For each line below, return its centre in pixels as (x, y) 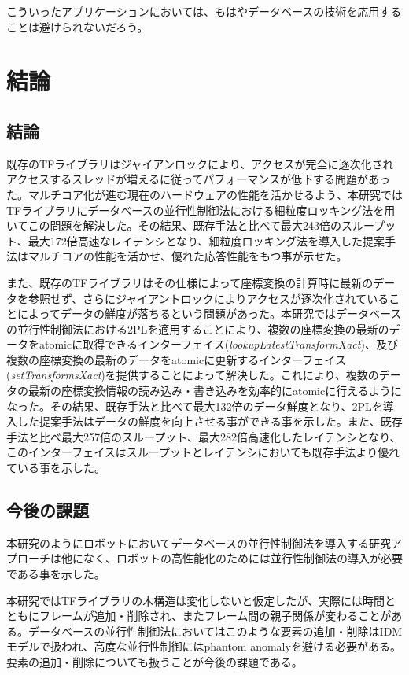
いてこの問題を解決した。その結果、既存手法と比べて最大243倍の (174, 225)
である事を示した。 (56, 574)
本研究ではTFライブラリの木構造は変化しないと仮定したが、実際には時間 (195, 600)
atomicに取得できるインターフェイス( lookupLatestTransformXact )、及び (218, 344)
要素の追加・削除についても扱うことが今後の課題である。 (155, 662)
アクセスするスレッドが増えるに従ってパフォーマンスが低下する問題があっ (198, 179)
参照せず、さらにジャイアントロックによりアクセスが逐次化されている (208, 298)
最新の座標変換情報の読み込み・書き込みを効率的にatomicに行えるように (215, 391)
